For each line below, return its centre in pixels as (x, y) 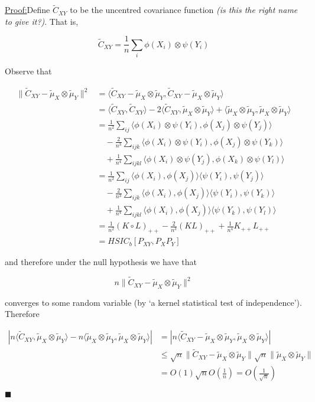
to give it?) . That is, (42, 21)
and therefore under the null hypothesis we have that (101, 262)
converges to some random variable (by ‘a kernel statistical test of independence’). (153, 302)
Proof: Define (27, 10)
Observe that (28, 71)
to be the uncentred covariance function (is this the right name (184, 10)
